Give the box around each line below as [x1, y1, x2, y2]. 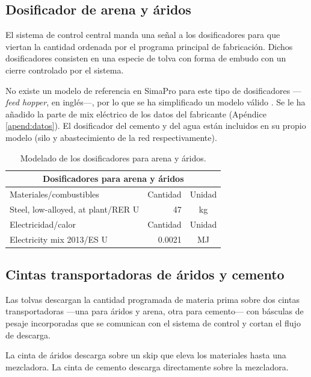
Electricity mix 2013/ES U [10, 232, 108, 245]
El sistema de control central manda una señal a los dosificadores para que [5, 28, 280, 41]
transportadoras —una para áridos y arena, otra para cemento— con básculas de [5, 305, 304, 317]
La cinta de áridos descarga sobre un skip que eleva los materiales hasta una [5, 349, 286, 361]
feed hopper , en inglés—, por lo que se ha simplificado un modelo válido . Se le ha [5, 96, 306, 108]
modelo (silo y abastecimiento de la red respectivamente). [5, 131, 217, 143]
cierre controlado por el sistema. [5, 63, 124, 76]
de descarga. [5, 328, 51, 341]
